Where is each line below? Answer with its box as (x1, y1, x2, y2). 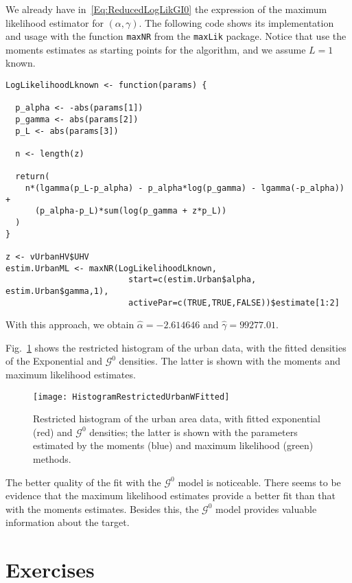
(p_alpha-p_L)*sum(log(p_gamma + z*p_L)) (34, 206, 227, 216)
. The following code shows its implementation (139, 15, 334, 30)
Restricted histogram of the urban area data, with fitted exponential (33, 411, 320, 426)
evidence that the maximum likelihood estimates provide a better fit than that (5, 488, 336, 503)
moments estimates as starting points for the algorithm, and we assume (5, 42, 306, 56)
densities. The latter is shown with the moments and (119, 354, 341, 368)
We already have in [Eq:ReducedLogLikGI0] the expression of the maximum (5, 2, 327, 16)
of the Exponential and (5, 354, 103, 368)
